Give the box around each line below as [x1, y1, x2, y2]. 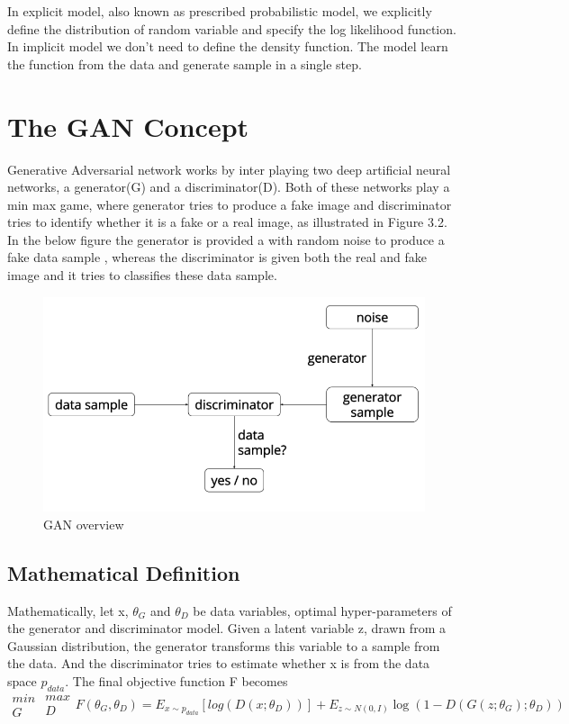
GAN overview [43, 514, 124, 533]
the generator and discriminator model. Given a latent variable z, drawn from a [7, 619, 446, 638]
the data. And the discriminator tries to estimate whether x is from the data [7, 654, 430, 673]
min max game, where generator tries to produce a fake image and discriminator [7, 195, 452, 213]
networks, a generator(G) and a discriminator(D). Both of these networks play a [7, 177, 450, 196]
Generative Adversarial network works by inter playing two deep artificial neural [7, 159, 451, 178]
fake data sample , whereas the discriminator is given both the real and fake [7, 248, 427, 267]
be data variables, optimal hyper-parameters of [193, 601, 452, 620]
